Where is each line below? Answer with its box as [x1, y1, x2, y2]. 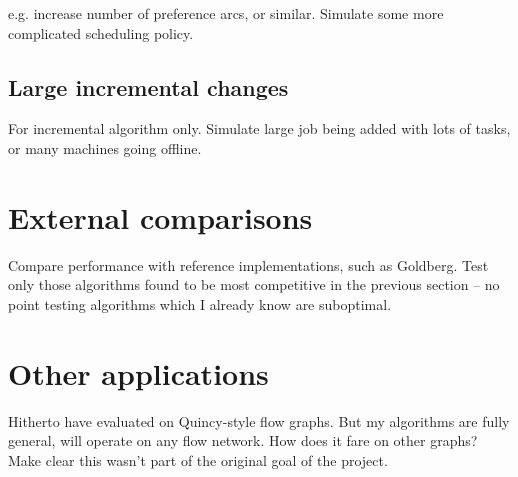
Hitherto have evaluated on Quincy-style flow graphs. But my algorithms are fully [8, 410, 510, 431]
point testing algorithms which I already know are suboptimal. [8, 293, 392, 314]
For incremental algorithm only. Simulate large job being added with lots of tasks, [8, 118, 511, 139]
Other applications [8, 352, 269, 393]
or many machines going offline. [8, 137, 202, 158]
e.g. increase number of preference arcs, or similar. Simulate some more [8, 3, 444, 23]
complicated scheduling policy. [8, 22, 194, 43]
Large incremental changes [8, 71, 289, 102]
